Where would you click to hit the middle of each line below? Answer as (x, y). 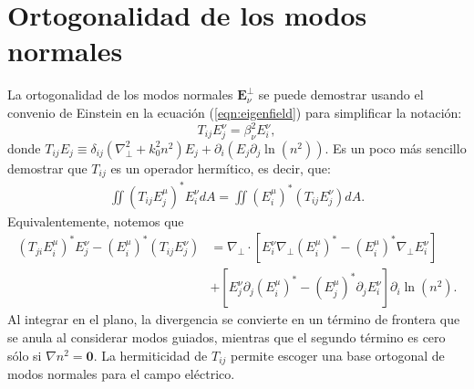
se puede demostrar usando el (341, 95)
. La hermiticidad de (150, 355)
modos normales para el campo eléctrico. (121, 374)
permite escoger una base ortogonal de (338, 355)
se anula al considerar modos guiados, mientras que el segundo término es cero (227, 337)
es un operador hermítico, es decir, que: (221, 168)
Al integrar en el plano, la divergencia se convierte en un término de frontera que (234, 319)
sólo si (25, 355)
